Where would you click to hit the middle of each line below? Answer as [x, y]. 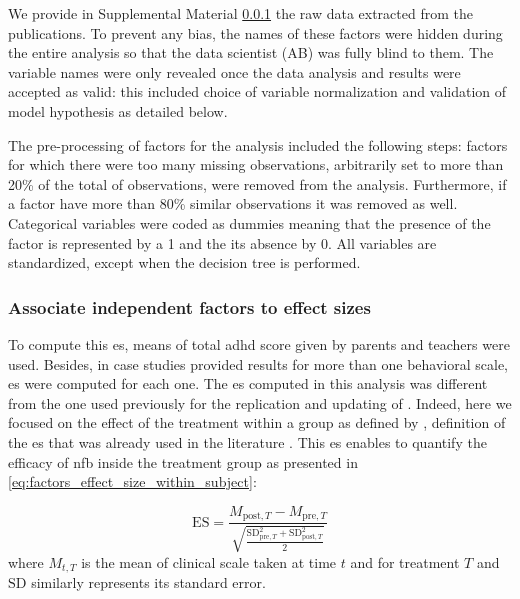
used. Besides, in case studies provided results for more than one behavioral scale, [258, 363]
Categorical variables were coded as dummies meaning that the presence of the [249, 222]
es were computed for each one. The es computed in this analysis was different [248, 383]
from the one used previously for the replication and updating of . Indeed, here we [260, 402]
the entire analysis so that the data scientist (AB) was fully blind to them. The [251, 52]
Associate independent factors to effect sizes [189, 306]
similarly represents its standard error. [148, 582]
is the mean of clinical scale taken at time [209, 561]
